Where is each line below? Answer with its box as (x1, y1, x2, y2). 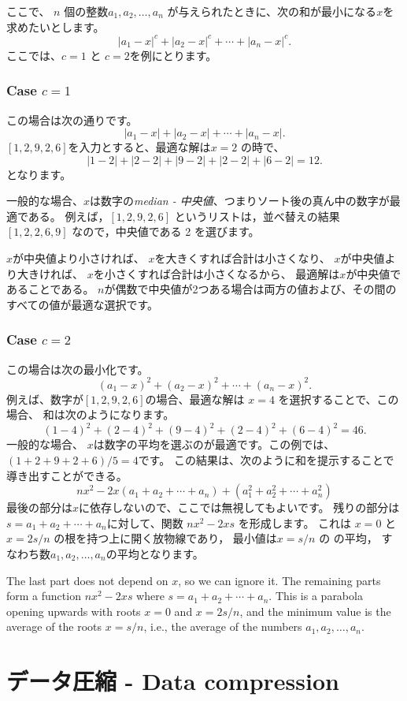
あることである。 (6, 281, 94, 297)
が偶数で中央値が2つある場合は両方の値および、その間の (104, 281, 397, 297)
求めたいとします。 (6, 18, 105, 35)
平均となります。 (117, 546, 204, 561)
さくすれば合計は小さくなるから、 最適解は (115, 265, 340, 282)
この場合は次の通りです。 (6, 111, 138, 128)
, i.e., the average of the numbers (143, 618, 302, 635)
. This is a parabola (268, 587, 363, 604)
